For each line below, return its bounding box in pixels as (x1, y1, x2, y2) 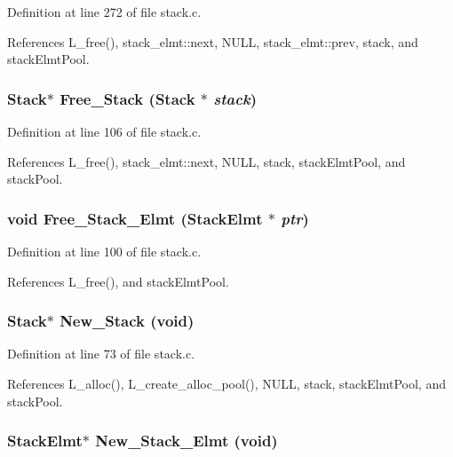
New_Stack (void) (60, 310, 195, 332)
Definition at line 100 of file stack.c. (7, 242, 202, 260)
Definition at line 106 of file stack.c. (7, 122, 202, 140)
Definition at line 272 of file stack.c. (7, 3, 202, 20)
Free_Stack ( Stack (60, 87, 195, 109)
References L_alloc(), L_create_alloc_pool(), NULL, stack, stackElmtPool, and (7, 374, 446, 392)
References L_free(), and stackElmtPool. (7, 272, 229, 290)
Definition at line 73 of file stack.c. (7, 344, 195, 363)
